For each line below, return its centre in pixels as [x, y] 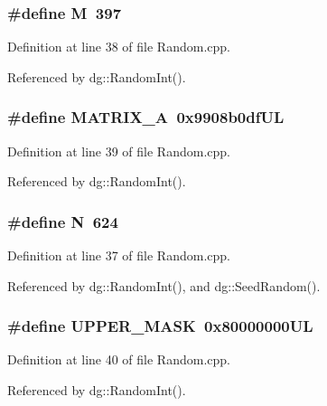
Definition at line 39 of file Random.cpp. [119, 151]
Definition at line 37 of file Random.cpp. [119, 255]
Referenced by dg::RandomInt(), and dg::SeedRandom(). [164, 285]
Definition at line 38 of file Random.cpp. [119, 47]
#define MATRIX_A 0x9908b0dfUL [146, 117]
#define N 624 [63, 221]
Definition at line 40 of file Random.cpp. [119, 359]
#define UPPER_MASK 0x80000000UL [160, 326]
